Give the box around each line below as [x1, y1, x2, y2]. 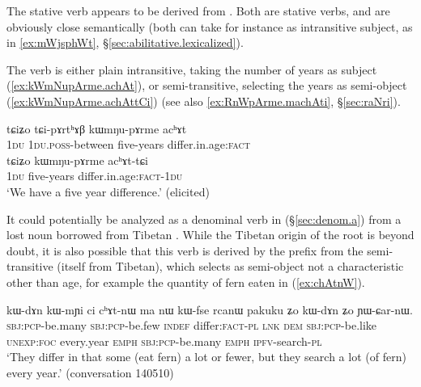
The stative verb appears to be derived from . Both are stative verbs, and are [6, 2, 390, 19]
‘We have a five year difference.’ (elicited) [6, 183, 210, 200]
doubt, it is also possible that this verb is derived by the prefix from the [6, 242, 364, 259]
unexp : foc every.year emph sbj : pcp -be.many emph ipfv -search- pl [6, 332, 322, 349]
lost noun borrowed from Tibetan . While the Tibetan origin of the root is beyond [6, 226, 415, 243]
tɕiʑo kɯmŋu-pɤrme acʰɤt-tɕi [6, 151, 148, 168]
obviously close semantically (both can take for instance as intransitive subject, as [6, 18, 413, 35]
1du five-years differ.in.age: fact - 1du [6, 167, 183, 184]
